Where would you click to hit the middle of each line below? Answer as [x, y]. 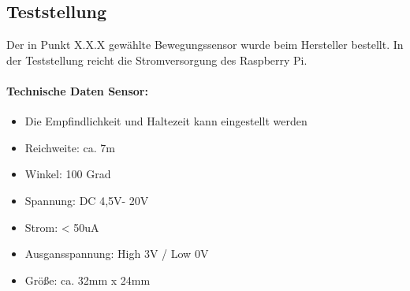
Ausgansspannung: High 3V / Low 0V [117, 254]
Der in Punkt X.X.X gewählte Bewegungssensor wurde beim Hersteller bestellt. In [205, 45]
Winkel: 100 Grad [68, 174]
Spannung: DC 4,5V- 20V [87, 200]
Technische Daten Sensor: [77, 90]
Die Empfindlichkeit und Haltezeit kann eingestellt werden [166, 121]
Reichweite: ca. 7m [70, 147]
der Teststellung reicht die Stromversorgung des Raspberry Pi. [157, 60]
